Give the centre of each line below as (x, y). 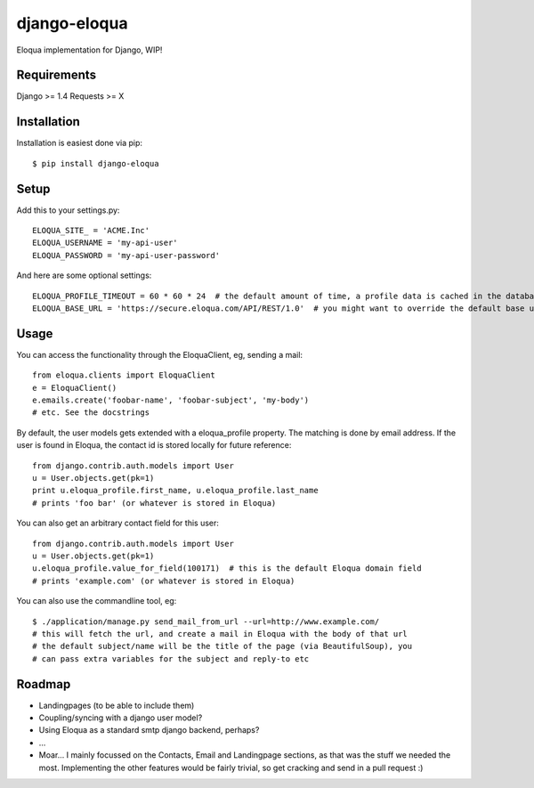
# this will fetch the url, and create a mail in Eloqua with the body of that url (220, 634)
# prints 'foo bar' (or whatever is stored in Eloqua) (154, 503)
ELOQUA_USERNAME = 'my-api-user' (105, 243)
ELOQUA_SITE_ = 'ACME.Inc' (91, 231)
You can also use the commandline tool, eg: (97, 601)
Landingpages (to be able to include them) (117, 705)
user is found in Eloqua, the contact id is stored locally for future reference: (154, 445)
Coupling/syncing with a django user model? (121, 718)
